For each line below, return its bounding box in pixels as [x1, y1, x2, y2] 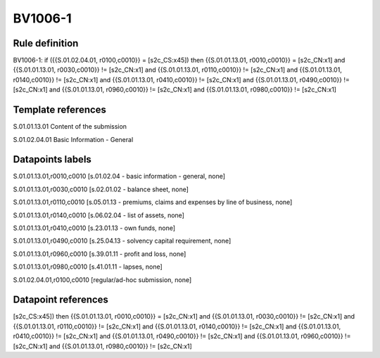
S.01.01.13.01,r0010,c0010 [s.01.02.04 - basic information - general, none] [13, 172, 225, 181]
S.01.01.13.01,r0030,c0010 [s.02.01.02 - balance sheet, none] [13, 185, 189, 193]
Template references [13, 104, 107, 116]
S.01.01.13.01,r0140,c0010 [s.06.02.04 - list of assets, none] [13, 211, 184, 219]
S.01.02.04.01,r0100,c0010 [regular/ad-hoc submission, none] [13, 275, 192, 284]
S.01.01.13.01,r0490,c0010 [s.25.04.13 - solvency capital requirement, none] [13, 236, 232, 245]
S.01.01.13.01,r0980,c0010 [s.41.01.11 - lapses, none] [13, 262, 163, 271]
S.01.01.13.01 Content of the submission [13, 122, 127, 131]
